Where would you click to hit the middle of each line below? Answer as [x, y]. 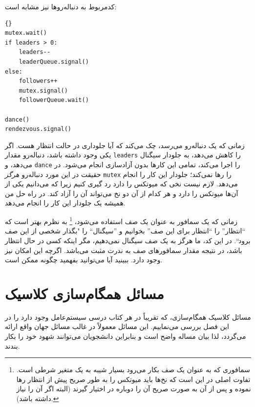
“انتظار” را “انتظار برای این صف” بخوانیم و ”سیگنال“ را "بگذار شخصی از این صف [125, 231]
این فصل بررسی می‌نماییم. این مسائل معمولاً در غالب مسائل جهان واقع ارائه [117, 326]
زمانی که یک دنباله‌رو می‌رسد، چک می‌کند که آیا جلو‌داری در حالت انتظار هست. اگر [125, 145]
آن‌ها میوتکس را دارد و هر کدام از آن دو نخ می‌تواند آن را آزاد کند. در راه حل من [122, 193]
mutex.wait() [26, 33]
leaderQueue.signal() [54, 62]
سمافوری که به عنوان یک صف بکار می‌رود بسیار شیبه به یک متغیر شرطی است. [133, 369]
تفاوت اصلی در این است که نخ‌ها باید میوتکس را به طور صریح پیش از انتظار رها [133, 379]
